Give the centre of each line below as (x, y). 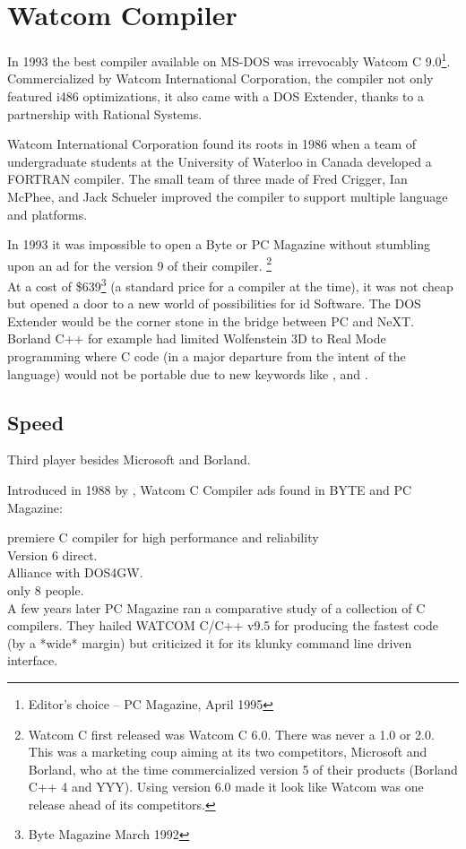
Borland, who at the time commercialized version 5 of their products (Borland (243, 769)
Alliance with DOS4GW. (75, 572)
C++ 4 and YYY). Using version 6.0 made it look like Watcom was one (226, 787)
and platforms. (47, 214)
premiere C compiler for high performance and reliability (163, 537)
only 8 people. (46, 589)
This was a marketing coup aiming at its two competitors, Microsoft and (228, 752)
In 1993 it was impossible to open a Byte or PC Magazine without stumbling (219, 244)
